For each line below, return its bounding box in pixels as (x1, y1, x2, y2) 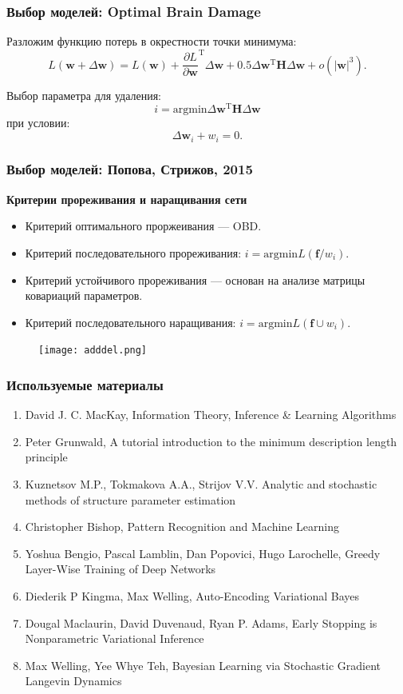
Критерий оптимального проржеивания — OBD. (25, 217, 262, 234)
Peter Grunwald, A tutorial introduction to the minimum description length (25, 433, 397, 449)
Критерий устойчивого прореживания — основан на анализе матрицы (25, 271, 365, 288)
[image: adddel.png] (38, 345, 148, 357)
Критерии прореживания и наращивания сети (6, 190, 247, 207)
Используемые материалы (6, 374, 164, 394)
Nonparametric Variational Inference (25, 630, 204, 647)
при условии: (6, 114, 70, 131)
